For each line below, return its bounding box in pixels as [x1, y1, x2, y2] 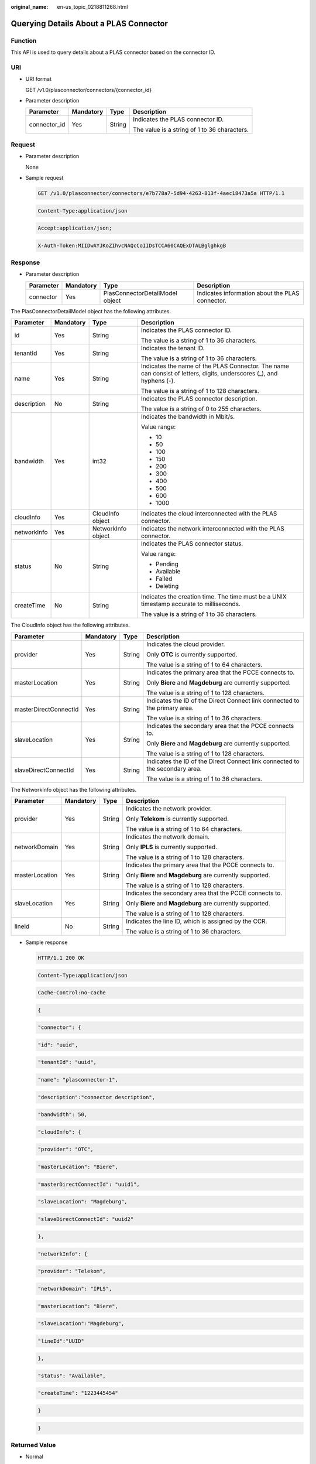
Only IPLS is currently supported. [126, 843, 218, 851]
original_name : [11, 4, 49, 10]
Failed [155, 574, 173, 583]
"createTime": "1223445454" [37, 1390, 118, 1397]
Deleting [155, 582, 179, 590]
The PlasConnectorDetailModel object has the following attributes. [11, 307, 171, 314]
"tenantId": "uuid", [37, 1059, 97, 1066]
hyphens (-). [140, 377, 176, 385]
